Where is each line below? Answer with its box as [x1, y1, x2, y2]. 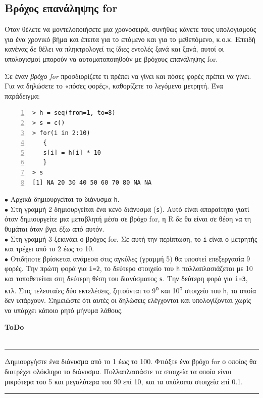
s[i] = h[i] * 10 [43, 149, 101, 156]
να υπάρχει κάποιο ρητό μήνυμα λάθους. [5, 304, 123, 315]
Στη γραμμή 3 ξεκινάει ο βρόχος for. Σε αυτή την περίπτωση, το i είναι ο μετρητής [10, 233, 257, 244]
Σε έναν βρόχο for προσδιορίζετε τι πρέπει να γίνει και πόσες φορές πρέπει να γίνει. [5, 70, 251, 81]
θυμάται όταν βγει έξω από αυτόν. [5, 224, 104, 234]
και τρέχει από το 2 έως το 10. [5, 243, 94, 254]
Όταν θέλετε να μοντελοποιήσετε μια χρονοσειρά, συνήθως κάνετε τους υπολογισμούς [5, 24, 256, 34]
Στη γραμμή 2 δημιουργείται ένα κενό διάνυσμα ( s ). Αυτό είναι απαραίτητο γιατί [10, 203, 249, 214]
